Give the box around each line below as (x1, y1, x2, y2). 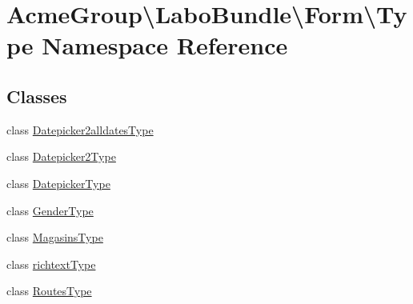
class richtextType (6, 255, 96, 272)
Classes (6, 83, 67, 108)
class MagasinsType (6, 229, 103, 246)
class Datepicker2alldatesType (6, 121, 154, 138)
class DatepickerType (6, 174, 110, 191)
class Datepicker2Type (6, 148, 116, 165)
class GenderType (6, 202, 94, 218)
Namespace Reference (42, 29, 288, 62)
